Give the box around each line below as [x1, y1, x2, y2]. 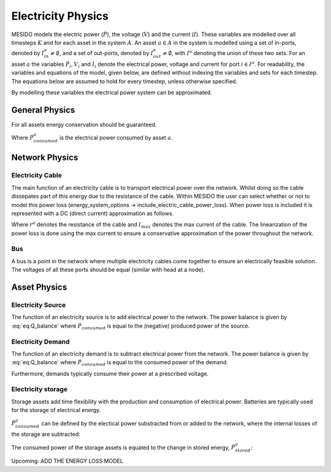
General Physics [11, 105, 75, 115]
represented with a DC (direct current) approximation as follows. [11, 209, 174, 217]
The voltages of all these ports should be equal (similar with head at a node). [11, 266, 205, 274]
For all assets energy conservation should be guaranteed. [11, 121, 157, 128]
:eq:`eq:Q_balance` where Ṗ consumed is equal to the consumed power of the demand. [11, 359, 228, 367]
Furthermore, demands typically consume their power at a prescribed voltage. [11, 370, 209, 377]
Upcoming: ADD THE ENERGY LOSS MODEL [11, 457, 124, 465]
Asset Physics [11, 282, 67, 293]
